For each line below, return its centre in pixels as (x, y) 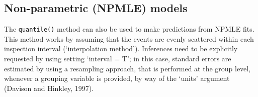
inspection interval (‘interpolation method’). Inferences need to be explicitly (121, 48)
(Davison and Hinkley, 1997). (49, 88)
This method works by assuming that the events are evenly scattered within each (129, 38)
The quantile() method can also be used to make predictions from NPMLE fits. (129, 29)
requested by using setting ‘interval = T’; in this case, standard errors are (118, 59)
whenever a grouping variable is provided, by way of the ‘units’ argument (117, 78)
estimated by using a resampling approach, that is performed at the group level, (127, 68)
